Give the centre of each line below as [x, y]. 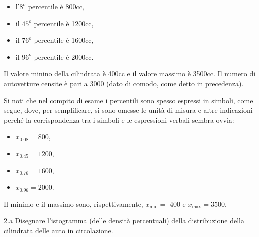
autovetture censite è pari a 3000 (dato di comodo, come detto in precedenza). [124, 83]
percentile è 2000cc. [64, 57]
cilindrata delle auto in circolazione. [59, 230]
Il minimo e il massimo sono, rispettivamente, [74, 203]
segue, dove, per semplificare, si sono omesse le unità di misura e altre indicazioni [128, 110]
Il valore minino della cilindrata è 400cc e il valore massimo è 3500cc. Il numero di [130, 74]
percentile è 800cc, [56, 6]
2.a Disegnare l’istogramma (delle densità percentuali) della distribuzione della [124, 220]
